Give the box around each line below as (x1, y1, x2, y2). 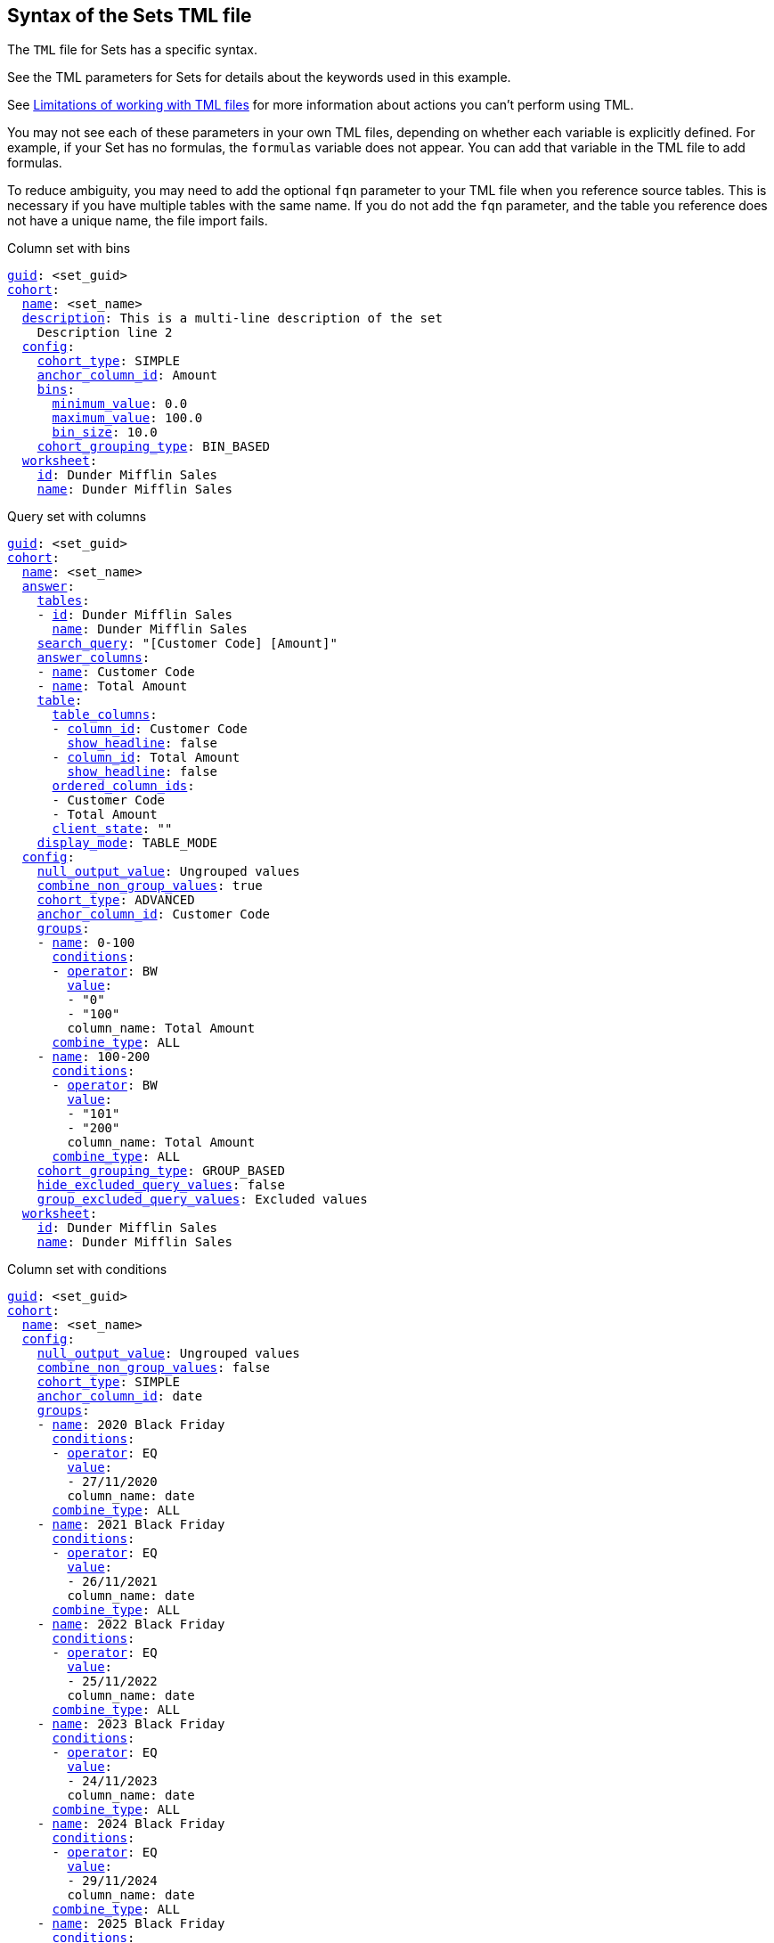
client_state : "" (52, 821, 173, 837)
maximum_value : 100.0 (52, 411, 203, 426)
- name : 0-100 (37, 935, 135, 951)
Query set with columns (7, 509, 147, 525)
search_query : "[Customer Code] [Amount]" (37, 636, 338, 651)
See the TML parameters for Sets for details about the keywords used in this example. (7, 69, 511, 86)
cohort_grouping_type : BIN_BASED (37, 439, 271, 454)
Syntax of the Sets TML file (7, 4, 252, 27)
